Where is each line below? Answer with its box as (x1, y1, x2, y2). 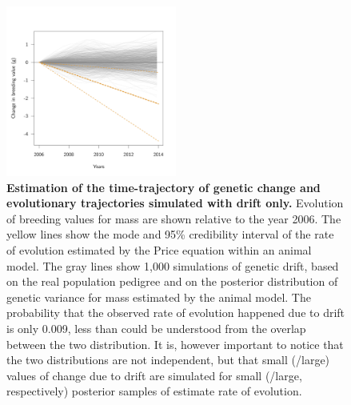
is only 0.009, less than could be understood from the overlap (6, 319, 306, 336)
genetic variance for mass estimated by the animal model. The (6, 288, 311, 305)
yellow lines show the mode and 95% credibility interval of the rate (6, 226, 334, 243)
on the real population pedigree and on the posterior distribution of (6, 273, 338, 290)
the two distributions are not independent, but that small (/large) (6, 351, 330, 368)
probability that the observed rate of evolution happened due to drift (6, 304, 345, 321)
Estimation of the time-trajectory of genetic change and (6, 178, 321, 195)
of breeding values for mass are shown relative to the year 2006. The (6, 210, 341, 227)
